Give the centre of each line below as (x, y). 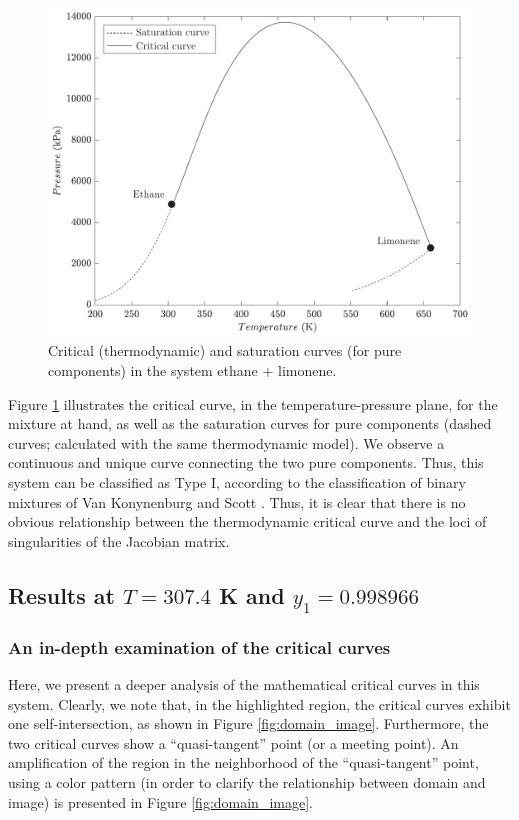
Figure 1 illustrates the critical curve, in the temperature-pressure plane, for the (253, 403)
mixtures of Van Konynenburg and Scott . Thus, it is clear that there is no (237, 501)
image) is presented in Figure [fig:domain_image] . (160, 801)
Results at (61, 594)
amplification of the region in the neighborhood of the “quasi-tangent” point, (243, 762)
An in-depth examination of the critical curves (199, 646)
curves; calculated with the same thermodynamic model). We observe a (226, 442)
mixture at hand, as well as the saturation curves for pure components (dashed (250, 423)
